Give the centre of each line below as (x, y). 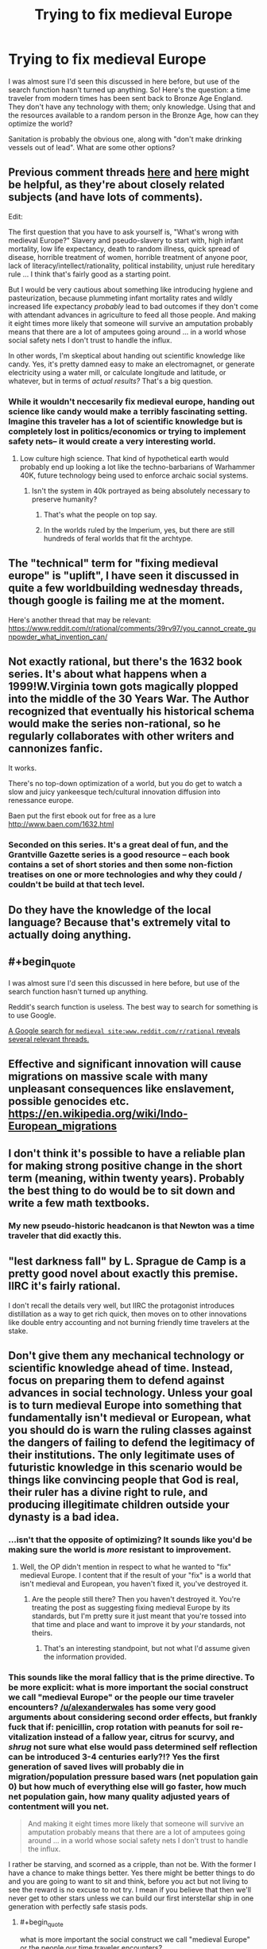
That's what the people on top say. (100, 515)
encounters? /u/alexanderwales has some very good (112, 1707)
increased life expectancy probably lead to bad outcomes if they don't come (133, 306)
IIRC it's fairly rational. (65, 1286)
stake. (18, 1331)
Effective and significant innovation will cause (125, 1064)
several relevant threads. (49, 1039)
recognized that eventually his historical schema (132, 712)
